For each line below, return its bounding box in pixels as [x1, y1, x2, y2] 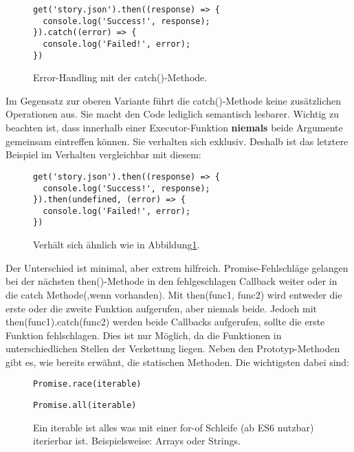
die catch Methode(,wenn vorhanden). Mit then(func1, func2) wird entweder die [5, 287, 342, 301]
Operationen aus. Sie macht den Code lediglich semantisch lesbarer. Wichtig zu [5, 107, 339, 121]
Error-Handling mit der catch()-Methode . [33, 70, 208, 85]
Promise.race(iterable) [33, 379, 142, 389]
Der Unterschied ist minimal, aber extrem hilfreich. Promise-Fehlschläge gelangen [5, 260, 349, 275]
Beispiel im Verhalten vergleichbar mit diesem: [5, 147, 201, 162]
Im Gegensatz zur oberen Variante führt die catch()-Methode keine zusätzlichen [5, 93, 342, 107]
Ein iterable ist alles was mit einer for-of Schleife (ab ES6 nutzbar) [33, 420, 314, 434]
